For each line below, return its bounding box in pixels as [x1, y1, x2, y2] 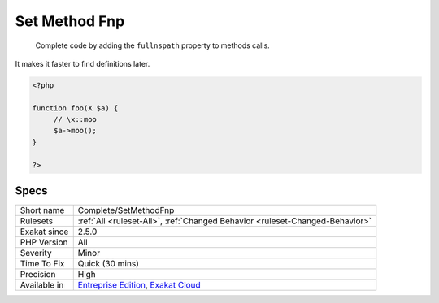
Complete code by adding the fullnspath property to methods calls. [35, 41, 270, 50]
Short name [20, 205, 65, 216]
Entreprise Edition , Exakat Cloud [77, 279, 201, 291]
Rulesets [20, 215, 53, 227]
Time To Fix [20, 258, 65, 270]
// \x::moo [53, 115, 98, 124]
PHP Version [20, 236, 68, 248]
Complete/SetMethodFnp [77, 205, 175, 216]
